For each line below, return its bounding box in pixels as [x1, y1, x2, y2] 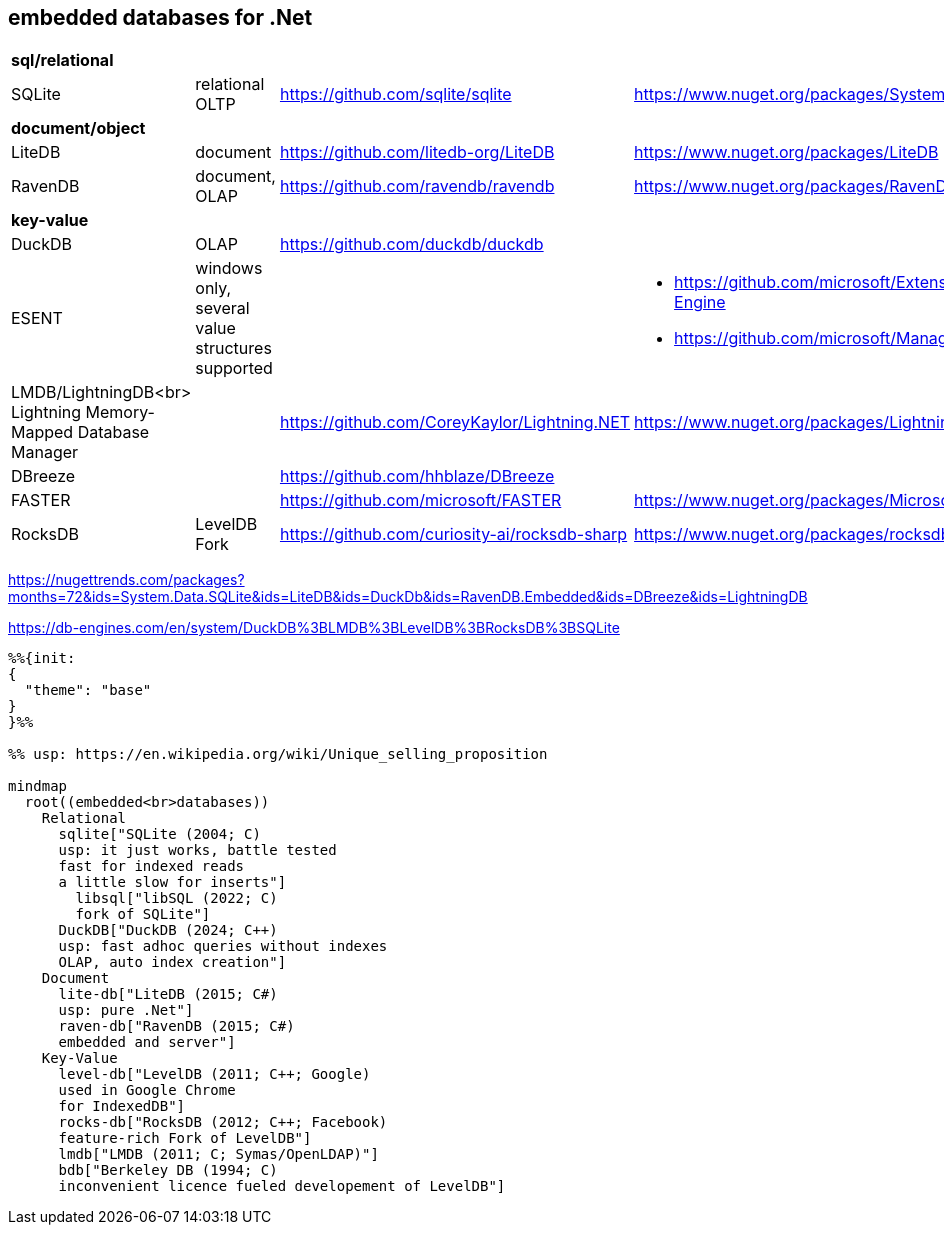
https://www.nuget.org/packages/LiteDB [634, 142, 939, 163]
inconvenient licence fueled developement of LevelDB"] [58, 1178, 506, 1195]
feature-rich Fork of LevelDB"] [58, 1130, 312, 1147]
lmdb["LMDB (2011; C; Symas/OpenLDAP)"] [58, 1146, 379, 1163]
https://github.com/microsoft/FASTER [279, 490, 562, 511]
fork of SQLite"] [75, 906, 211, 923]
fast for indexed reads [58, 858, 245, 875]
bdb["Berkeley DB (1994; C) [58, 1162, 278, 1179]
